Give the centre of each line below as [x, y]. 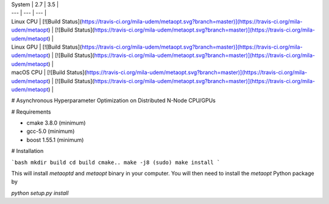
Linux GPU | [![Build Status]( [47, 47]
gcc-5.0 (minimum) [51, 131]
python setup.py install [40, 193]
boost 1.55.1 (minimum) [55, 140]
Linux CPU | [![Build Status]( [47, 21]
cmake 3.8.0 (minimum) [56, 123]
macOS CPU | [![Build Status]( [49, 72]
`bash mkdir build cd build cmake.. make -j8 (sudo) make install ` [116, 162]
